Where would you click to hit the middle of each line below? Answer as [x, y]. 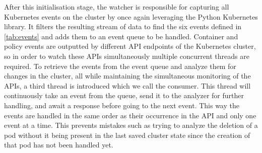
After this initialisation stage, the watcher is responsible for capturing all [117, 7]
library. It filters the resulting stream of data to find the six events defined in [123, 26]
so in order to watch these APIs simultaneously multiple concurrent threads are [127, 56]
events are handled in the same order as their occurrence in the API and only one [130, 115]
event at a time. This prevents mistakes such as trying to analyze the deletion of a [131, 125]
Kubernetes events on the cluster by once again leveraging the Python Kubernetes [131, 16]
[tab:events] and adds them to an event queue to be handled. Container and [121, 36]
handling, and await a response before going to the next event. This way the [122, 105]
